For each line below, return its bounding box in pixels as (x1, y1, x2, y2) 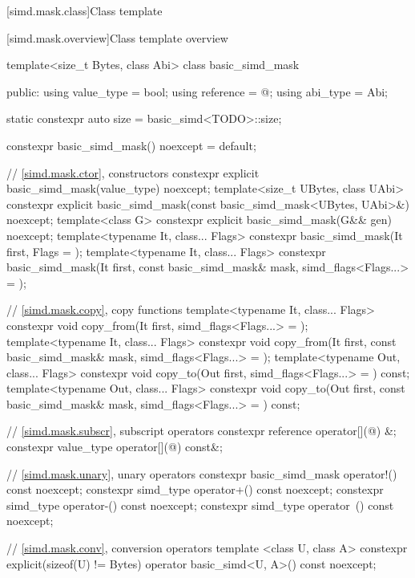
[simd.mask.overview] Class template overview (6, 29, 228, 46)
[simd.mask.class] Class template (6, 2, 163, 18)
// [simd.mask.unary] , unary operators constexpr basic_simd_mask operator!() (6, 465, 397, 482)
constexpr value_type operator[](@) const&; (6, 438, 223, 455)
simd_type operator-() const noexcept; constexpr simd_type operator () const (6, 496, 394, 513)
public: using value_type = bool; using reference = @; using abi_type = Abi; (6, 83, 388, 100)
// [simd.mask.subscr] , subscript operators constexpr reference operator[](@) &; (6, 422, 397, 439)
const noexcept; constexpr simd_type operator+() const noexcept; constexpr (6, 481, 384, 498)
